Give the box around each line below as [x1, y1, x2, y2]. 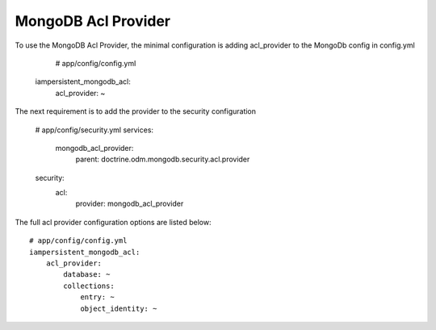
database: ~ [63, 270, 111, 279]
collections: [63, 281, 115, 290]
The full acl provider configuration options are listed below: [15, 217, 212, 227]
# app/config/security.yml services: [35, 125, 153, 135]
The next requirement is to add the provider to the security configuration [15, 107, 257, 116]
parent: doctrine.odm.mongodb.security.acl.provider [75, 154, 250, 165]
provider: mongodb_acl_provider [75, 198, 184, 209]
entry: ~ [80, 293, 115, 302]
